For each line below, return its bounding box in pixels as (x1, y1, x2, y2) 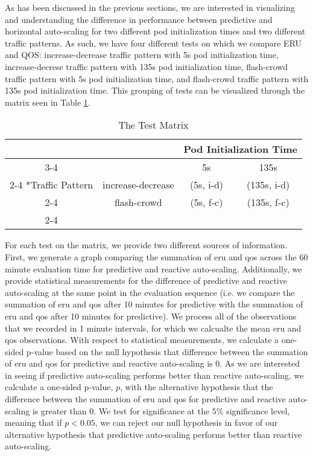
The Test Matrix (118, 118, 189, 132)
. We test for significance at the (93, 404, 210, 417)
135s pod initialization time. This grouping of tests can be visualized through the (5, 84, 305, 97)
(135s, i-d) (247, 178, 290, 192)
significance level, (226, 404, 290, 417)
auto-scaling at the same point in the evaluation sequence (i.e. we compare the (5, 286, 295, 298)
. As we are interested (220, 357, 300, 370)
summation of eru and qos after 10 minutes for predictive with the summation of (5, 298, 303, 310)
